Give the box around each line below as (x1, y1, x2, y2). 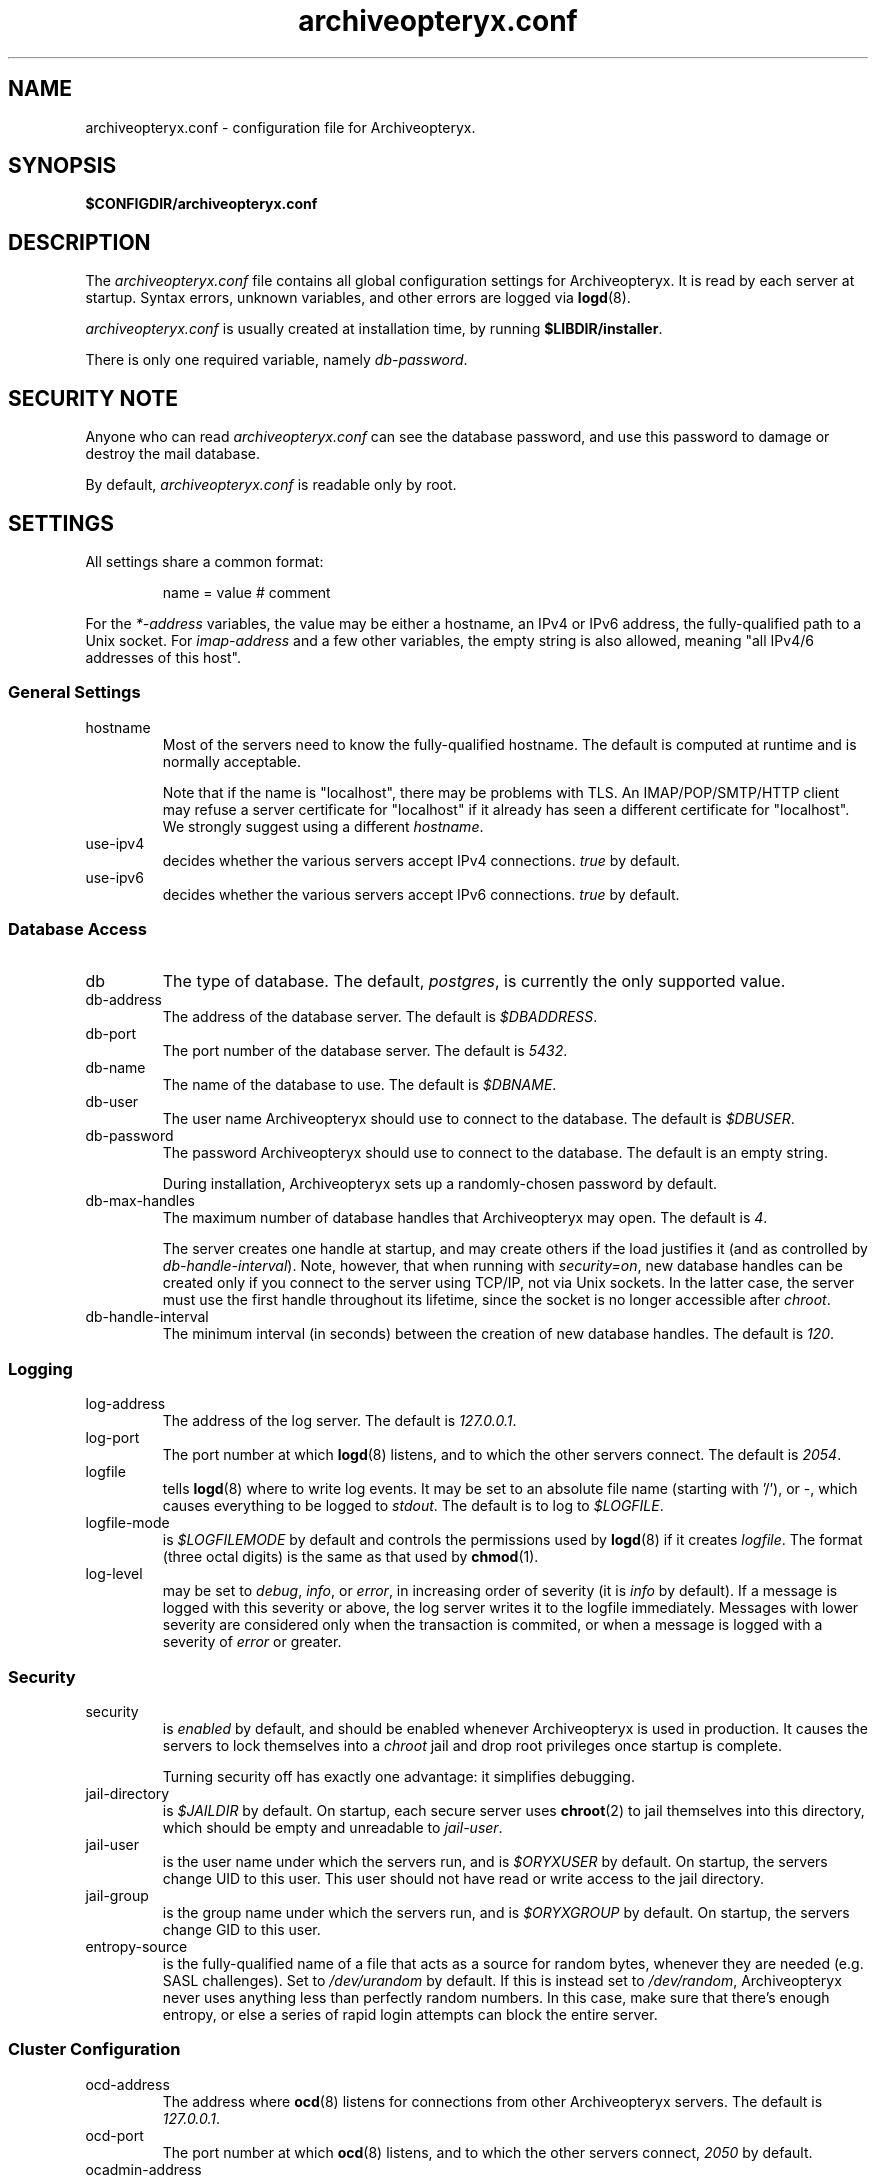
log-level (85, 1565, 143, 1583)
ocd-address (85, 2075, 170, 2093)
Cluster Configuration (8, 2039, 181, 2060)
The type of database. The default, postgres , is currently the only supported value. (162, 971, 786, 992)
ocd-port (85, 2126, 144, 2144)
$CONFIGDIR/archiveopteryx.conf (85, 195, 318, 213)
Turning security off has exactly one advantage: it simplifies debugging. (162, 1767, 635, 1785)
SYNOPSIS (8, 153, 117, 179)
